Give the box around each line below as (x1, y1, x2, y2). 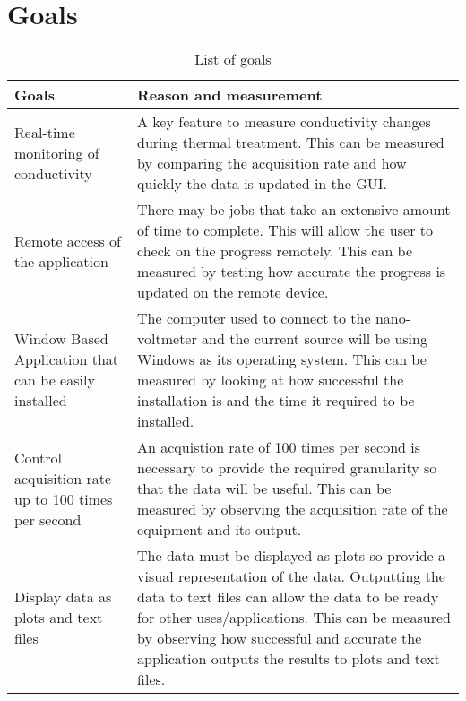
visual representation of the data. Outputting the (137, 566, 445, 587)
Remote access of (14, 229, 122, 251)
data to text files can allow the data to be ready (137, 586, 439, 608)
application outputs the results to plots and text (137, 648, 440, 670)
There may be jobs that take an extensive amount (137, 199, 451, 221)
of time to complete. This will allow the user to (137, 220, 433, 241)
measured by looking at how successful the (137, 369, 404, 391)
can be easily (14, 369, 95, 391)
